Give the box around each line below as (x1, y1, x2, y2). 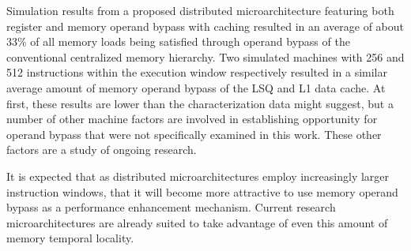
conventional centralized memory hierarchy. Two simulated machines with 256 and (6, 48, 405, 65)
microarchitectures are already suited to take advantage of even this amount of (6, 214, 388, 230)
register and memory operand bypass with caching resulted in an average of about (6, 17, 404, 34)
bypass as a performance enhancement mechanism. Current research (6, 199, 336, 215)
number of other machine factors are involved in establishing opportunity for (6, 111, 378, 127)
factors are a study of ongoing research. (6, 141, 197, 158)
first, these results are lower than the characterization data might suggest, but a (6, 95, 394, 111)
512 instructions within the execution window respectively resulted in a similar (6, 64, 387, 81)
